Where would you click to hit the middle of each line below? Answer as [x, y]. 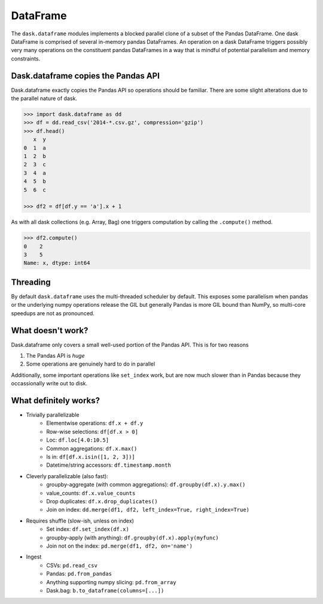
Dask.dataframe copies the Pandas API [85, 76]
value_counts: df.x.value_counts [91, 493]
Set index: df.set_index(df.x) [88, 529]
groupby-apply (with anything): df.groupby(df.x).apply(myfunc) [133, 537]
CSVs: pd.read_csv [72, 565]
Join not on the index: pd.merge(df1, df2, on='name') [119, 546]
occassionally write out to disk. [49, 383]
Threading [31, 282]
